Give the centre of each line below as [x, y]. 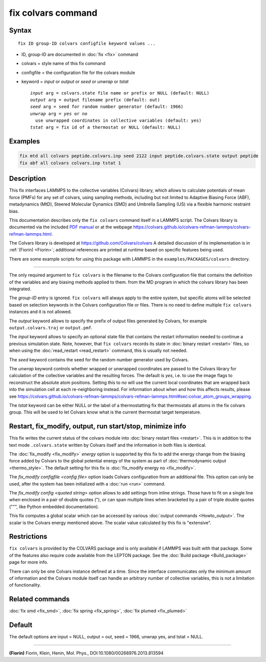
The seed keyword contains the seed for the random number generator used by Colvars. [99, 359]
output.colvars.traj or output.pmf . [51, 328]
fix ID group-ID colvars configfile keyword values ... [87, 43]
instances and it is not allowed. [40, 312]
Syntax [20, 30]
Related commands [39, 599]
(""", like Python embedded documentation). [54, 506]
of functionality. [25, 585]
